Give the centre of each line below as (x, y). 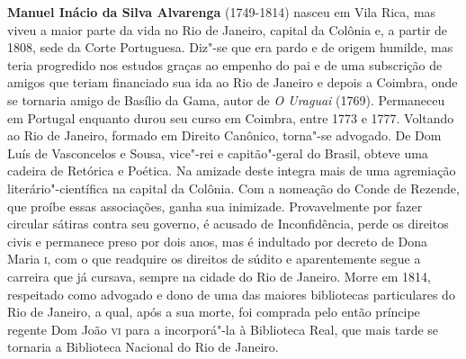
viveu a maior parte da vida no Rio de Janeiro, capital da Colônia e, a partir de (228, 29)
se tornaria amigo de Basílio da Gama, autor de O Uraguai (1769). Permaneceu (226, 99)
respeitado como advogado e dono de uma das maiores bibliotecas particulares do (231, 294)
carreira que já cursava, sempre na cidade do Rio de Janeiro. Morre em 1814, (219, 276)
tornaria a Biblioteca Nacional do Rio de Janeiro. (143, 347)
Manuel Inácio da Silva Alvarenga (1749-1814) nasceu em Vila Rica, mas (222, 12)
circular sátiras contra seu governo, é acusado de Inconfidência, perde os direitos (228, 224)
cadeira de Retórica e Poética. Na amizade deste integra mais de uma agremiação (232, 171)
